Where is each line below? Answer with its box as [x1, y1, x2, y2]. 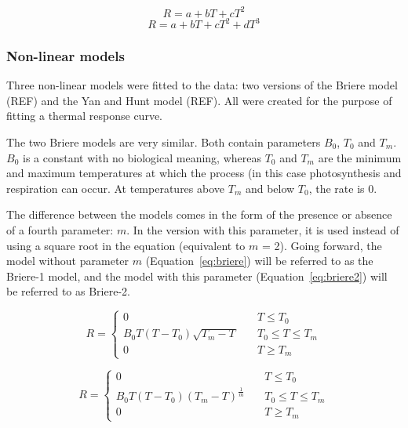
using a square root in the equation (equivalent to [6, 237, 246, 253]
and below [245, 180, 295, 196]
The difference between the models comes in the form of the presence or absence [6, 206, 392, 223]
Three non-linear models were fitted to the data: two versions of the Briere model [6, 77, 398, 93]
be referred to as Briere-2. [6, 283, 130, 299]
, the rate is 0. [308, 180, 377, 196]
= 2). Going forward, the [261, 237, 382, 253]
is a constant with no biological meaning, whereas [22, 149, 261, 165]
